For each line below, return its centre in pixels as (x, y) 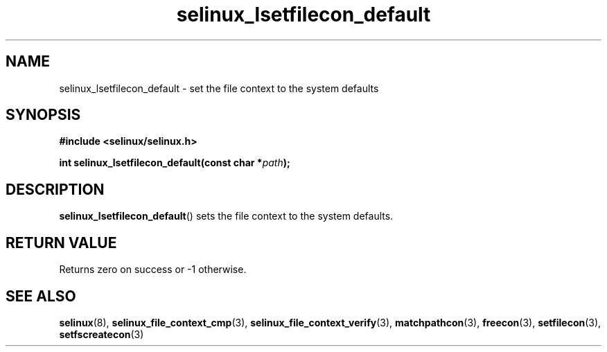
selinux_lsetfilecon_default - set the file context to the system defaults (219, 88)
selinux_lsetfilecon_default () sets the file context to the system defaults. (226, 216)
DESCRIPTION (55, 189)
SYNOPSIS (43, 115)
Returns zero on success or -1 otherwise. (153, 270)
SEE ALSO (41, 296)
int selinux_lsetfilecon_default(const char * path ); (175, 163)
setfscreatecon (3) (102, 334)
